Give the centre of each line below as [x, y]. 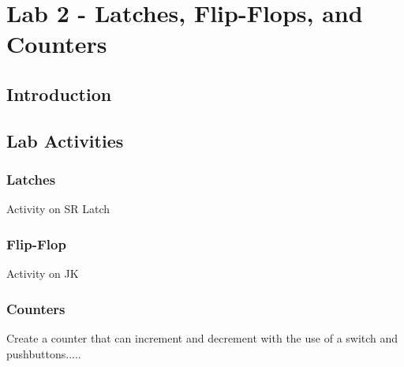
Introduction [59, 94]
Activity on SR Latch [58, 209]
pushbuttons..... [44, 353]
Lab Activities [65, 140]
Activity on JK [43, 273]
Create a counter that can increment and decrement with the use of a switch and [202, 337]
